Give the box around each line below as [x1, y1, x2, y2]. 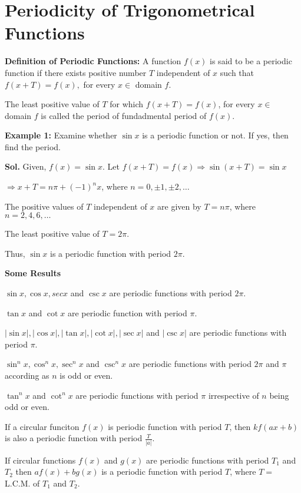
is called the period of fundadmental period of [41, 109, 207, 121]
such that [220, 66, 254, 78]
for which [110, 98, 144, 110]
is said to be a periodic [210, 55, 292, 67]
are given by [157, 200, 201, 212]
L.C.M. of [5, 477, 40, 489]
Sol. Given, [5, 160, 47, 173]
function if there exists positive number [5, 66, 147, 78]
